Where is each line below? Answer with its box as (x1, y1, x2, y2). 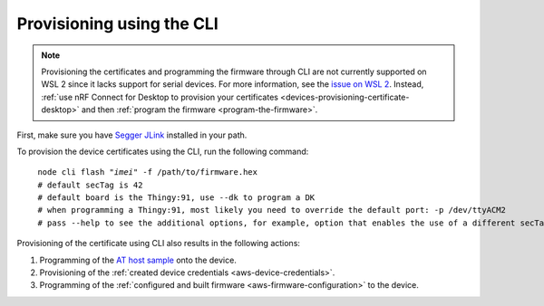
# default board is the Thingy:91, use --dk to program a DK (37, 193, 316, 203)
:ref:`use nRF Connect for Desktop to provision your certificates (41, 91, 278, 102)
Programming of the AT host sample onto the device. (39, 254, 238, 265)
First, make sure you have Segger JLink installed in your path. (16, 129, 248, 140)
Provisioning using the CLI (16, 14, 219, 33)
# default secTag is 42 (37, 179, 143, 190)
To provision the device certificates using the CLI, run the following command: (16, 146, 309, 157)
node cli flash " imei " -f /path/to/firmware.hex (37, 167, 258, 177)
